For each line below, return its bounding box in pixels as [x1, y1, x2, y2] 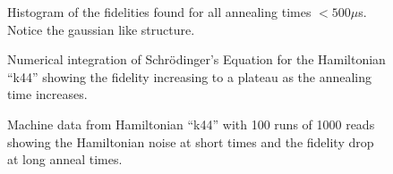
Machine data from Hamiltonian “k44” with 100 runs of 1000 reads [7, 114, 375, 133]
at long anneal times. [7, 150, 123, 169]
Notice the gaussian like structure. [7, 20, 195, 38]
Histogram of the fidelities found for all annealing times [7, 3, 312, 21]
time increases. [7, 85, 88, 104]
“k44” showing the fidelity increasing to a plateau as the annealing [7, 67, 372, 86]
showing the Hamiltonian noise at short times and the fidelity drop [7, 132, 374, 151]
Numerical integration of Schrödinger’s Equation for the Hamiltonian [7, 50, 386, 69]
